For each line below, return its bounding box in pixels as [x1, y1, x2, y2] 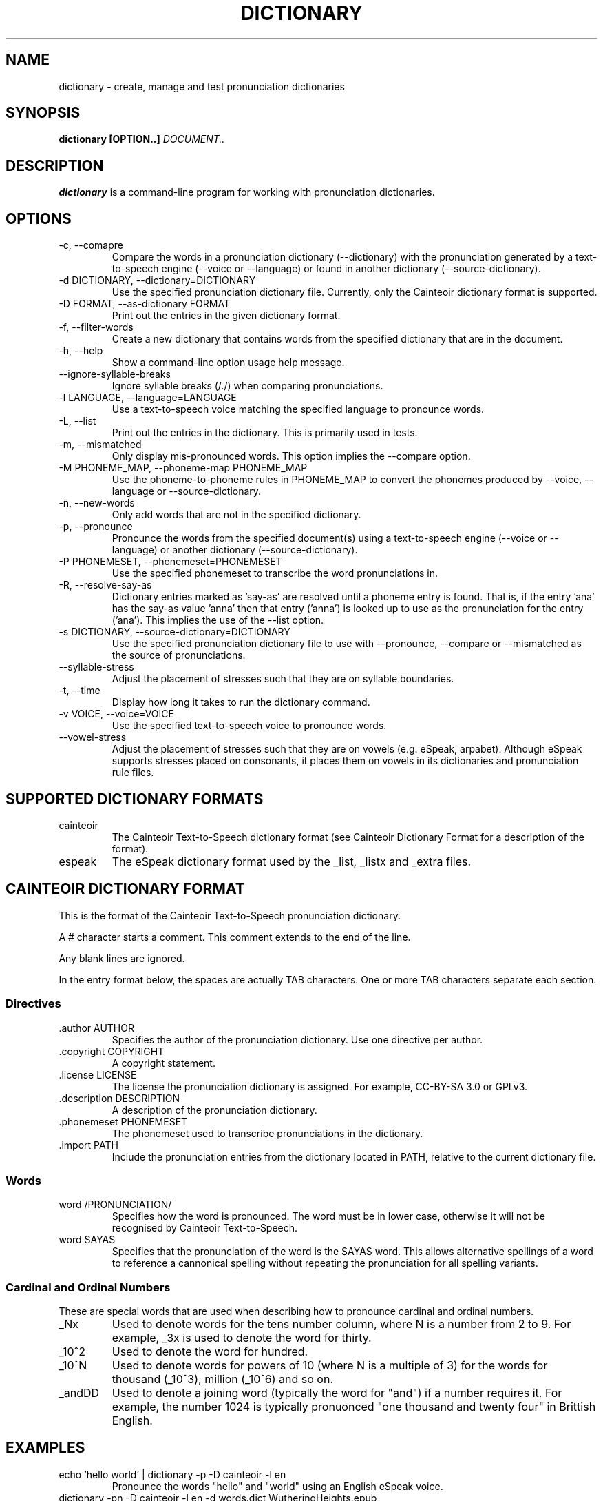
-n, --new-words [59, 497, 135, 509]
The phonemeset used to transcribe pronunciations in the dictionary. [112, 1127, 423, 1139]
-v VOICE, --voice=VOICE [59, 708, 174, 720]
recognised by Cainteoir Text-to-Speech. [112, 1222, 298, 1234]
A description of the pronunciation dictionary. [112, 1103, 317, 1116]
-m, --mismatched [59, 438, 142, 451]
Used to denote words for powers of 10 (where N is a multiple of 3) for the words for [112, 1358, 548, 1373]
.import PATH [59, 1138, 118, 1151]
